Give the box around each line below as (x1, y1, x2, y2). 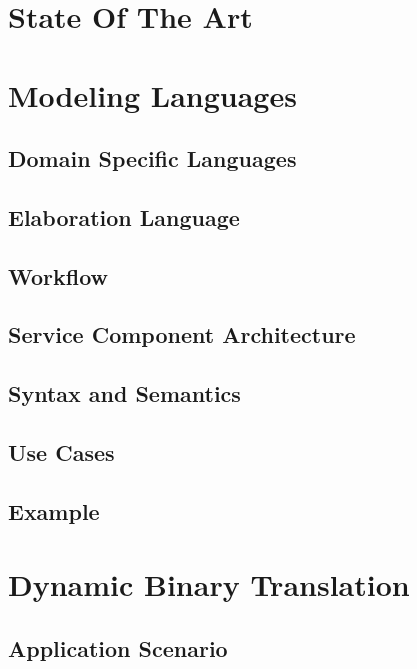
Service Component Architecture (8, 319, 356, 350)
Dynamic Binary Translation (8, 564, 410, 605)
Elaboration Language (8, 201, 240, 232)
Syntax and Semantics (8, 378, 241, 409)
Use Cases (8, 437, 115, 468)
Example (8, 495, 100, 526)
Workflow (8, 260, 109, 291)
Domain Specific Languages (8, 143, 297, 174)
